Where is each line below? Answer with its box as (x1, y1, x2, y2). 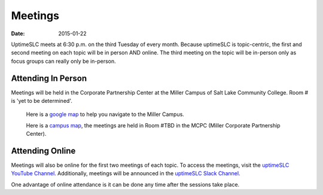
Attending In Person (11, 73, 87, 83)
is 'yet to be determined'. (11, 97, 73, 105)
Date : (11, 30, 25, 37)
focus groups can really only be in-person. (11, 57, 116, 65)
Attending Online (11, 146, 76, 156)
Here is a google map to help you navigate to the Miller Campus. (26, 111, 185, 118)
